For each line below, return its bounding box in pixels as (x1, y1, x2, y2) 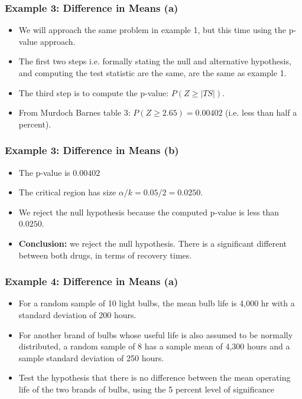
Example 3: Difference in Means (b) (5, 143, 179, 158)
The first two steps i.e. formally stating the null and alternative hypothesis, (18, 55, 291, 67)
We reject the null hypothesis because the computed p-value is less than (18, 205, 280, 218)
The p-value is (18, 166, 70, 178)
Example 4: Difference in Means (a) (5, 274, 178, 289)
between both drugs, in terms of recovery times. (18, 248, 192, 261)
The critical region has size (18, 186, 116, 198)
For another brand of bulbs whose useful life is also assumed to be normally (18, 328, 293, 341)
